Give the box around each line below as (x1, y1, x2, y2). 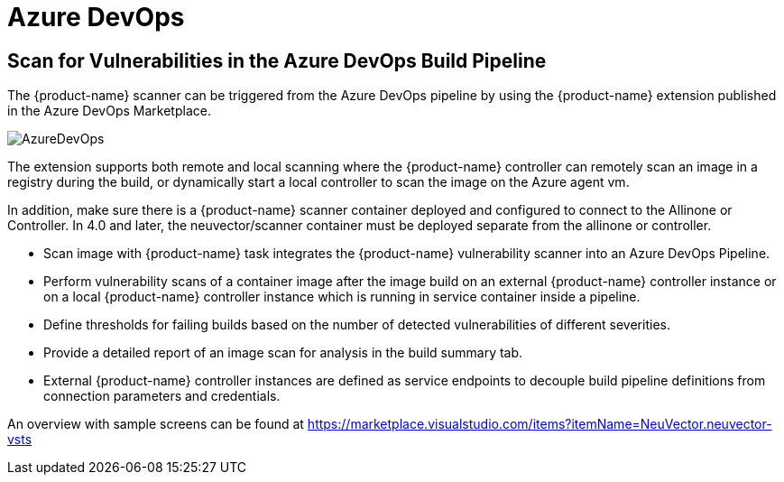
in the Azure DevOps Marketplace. (7, 103, 211, 119)
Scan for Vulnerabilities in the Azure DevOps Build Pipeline (7, 49, 547, 72)
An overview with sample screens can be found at (7, 416, 304, 432)
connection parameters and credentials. (43, 388, 281, 404)
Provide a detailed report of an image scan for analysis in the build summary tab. (43, 345, 523, 361)
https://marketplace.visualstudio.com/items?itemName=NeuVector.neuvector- (307, 416, 772, 432)
